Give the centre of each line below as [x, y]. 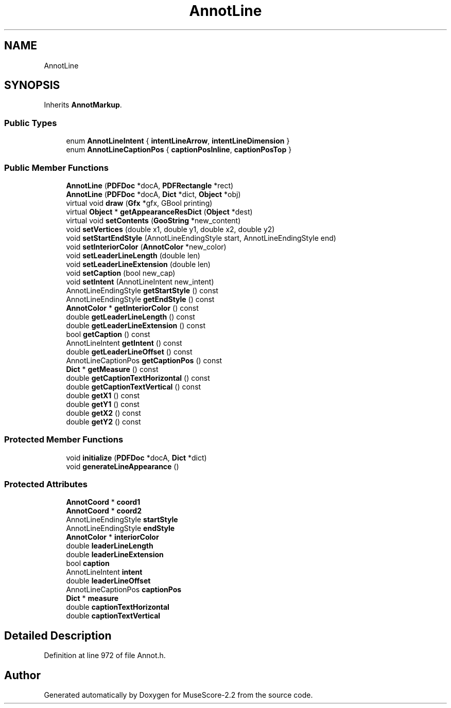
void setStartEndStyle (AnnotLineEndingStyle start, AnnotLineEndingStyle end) [201, 238]
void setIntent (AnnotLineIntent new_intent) [140, 281]
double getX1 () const [103, 395]
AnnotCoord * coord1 [103, 502]
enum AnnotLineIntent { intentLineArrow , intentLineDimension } [178, 141]
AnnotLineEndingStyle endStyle [120, 528]
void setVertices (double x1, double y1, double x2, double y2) [170, 229]
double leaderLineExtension [115, 555]
